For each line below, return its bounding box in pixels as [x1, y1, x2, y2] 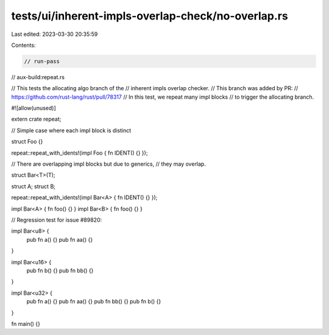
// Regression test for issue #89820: [11, 216, 102, 224]
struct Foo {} [11, 138, 43, 146]
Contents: [11, 41, 36, 49]
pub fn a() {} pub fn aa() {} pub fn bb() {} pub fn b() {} [26, 298, 161, 305]
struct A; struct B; [11, 183, 56, 190]
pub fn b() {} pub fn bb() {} [26, 267, 94, 274]
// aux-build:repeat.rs [11, 73, 65, 80]
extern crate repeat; [11, 116, 62, 123]
